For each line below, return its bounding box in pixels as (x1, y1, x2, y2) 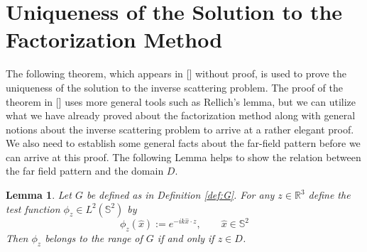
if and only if (157, 231, 214, 246)
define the (308, 187, 351, 202)
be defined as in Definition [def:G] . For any (86, 187, 275, 202)
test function (6, 201, 60, 216)
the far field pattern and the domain (6, 163, 164, 178)
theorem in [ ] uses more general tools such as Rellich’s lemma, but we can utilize (6, 94, 356, 109)
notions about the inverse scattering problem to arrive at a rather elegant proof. (6, 121, 354, 136)
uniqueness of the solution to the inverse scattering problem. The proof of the (6, 80, 343, 94)
